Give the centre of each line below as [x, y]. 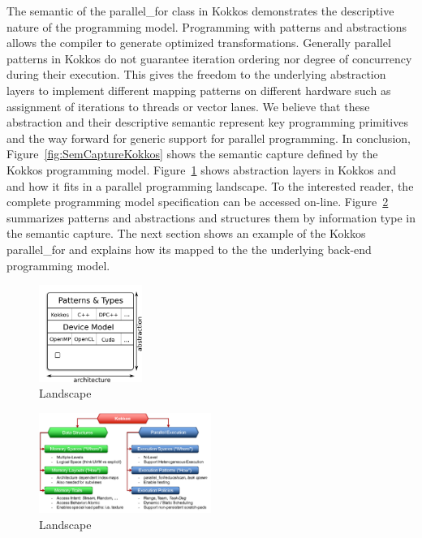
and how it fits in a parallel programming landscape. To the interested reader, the [210, 185]
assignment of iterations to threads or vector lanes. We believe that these [188, 106]
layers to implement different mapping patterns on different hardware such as [199, 90]
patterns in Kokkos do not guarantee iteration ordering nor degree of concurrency [209, 58]
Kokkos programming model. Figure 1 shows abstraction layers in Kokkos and [201, 169]
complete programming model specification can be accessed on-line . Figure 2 [198, 202]
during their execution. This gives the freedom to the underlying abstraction [196, 74]
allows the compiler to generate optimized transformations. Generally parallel [199, 43]
